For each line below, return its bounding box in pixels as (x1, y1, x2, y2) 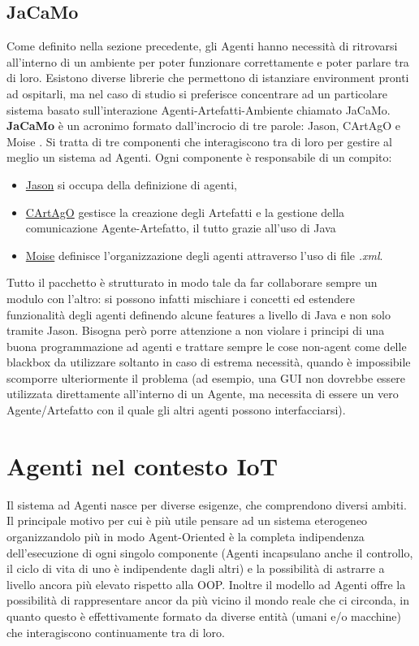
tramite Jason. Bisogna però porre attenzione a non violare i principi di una (6, 322, 385, 339)
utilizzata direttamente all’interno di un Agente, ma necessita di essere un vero (6, 385, 399, 402)
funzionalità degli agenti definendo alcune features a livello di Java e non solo (6, 306, 391, 323)
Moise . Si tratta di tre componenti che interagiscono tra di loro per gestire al (6, 132, 392, 150)
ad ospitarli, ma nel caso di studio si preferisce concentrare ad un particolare (6, 85, 387, 102)
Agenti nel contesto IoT (6, 449, 279, 482)
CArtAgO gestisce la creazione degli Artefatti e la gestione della (25, 203, 345, 220)
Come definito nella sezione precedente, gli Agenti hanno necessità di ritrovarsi (6, 37, 398, 54)
